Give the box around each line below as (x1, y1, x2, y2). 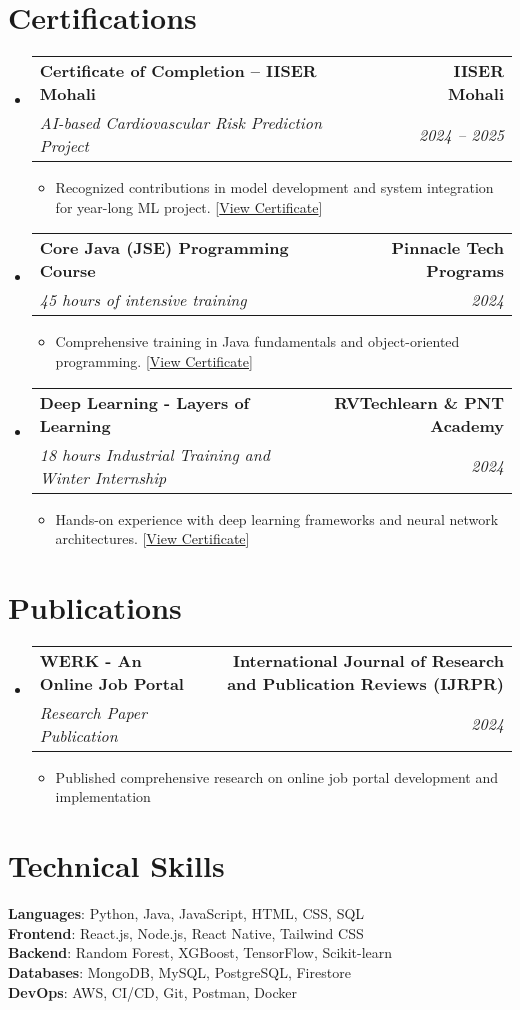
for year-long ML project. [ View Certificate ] (55, 196, 323, 217)
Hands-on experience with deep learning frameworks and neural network (55, 508, 499, 529)
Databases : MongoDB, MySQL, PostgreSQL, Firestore (8, 961, 351, 982)
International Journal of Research (232, 648, 504, 672)
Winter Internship (39, 465, 167, 489)
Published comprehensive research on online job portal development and (55, 766, 498, 787)
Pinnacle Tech (391, 236, 504, 260)
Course (39, 259, 96, 283)
